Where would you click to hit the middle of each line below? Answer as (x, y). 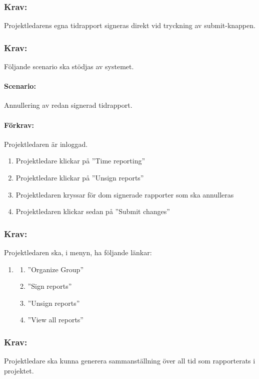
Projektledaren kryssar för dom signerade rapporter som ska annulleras (125, 194)
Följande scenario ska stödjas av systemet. (69, 66)
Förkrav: (19, 125)
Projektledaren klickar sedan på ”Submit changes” (93, 211)
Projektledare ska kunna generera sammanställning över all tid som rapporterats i (130, 361)
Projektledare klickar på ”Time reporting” (80, 161)
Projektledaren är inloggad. (46, 144)
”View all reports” (55, 320)
